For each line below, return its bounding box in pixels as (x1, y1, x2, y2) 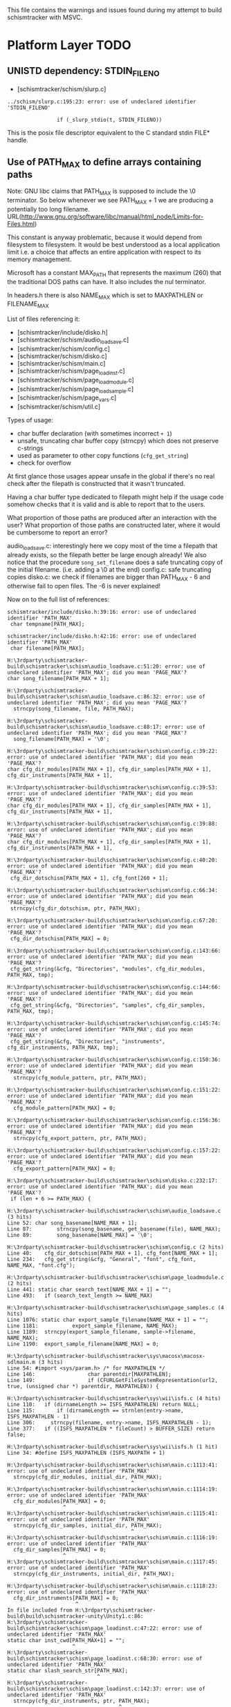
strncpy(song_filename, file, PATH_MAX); (13, 705, 135, 712)
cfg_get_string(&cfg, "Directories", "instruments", (10, 1038, 166, 1045)
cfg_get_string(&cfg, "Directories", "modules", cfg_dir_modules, (10, 965, 206, 972)
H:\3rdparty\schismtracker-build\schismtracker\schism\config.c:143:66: (7, 947, 221, 954)
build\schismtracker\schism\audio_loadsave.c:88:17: (7, 723, 163, 730)
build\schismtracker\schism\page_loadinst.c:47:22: (7, 1625, 159, 1632)
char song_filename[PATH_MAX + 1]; (7, 675, 110, 682)
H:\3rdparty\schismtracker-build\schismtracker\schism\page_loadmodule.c (7, 1274, 225, 1281)
